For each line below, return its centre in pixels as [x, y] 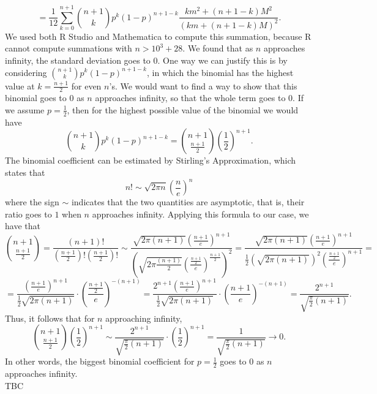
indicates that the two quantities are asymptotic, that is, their [188, 202]
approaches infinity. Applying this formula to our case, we [200, 214]
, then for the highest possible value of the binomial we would [183, 109]
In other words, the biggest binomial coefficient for [100, 361]
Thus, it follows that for [50, 318]
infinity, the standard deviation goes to [78, 60]
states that [25, 172]
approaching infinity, [144, 318]
